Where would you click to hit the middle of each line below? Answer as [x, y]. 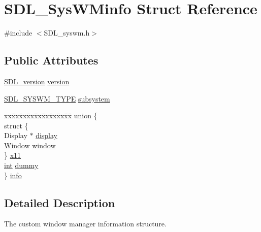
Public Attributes [51, 60]
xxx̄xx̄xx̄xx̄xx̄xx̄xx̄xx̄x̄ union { [51, 115]
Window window [30, 145]
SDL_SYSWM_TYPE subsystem [57, 98]
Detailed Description [60, 202]
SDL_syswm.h [67, 33]
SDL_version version [37, 81]
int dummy [21, 165]
